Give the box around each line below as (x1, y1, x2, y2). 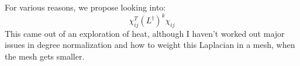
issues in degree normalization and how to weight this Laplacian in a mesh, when (5, 39, 295, 51)
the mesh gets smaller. (5, 50, 85, 62)
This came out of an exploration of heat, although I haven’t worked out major (5, 27, 285, 39)
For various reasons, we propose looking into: (5, 1, 166, 13)
